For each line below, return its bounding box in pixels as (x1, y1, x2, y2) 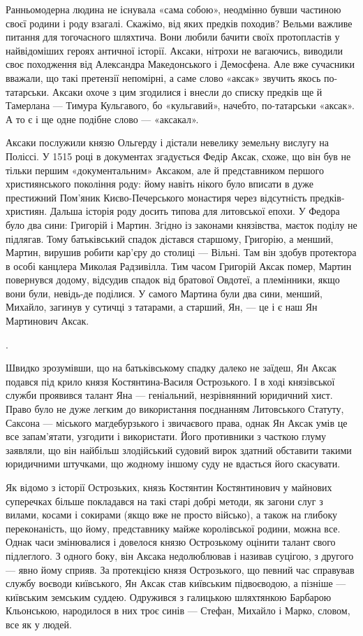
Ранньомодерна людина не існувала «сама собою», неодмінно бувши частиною (6, 2, 341, 16)
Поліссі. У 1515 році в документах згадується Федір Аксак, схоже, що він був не (6, 148, 351, 163)
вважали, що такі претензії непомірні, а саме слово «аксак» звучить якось (6, 70, 321, 85)
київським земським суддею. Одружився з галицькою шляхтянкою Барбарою (6, 589, 332, 604)
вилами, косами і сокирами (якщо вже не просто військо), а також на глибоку (6, 507, 338, 522)
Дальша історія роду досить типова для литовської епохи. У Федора (50, 204, 340, 218)
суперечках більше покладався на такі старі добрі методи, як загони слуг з (6, 493, 323, 508)
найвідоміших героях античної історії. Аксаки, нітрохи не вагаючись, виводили (6, 43, 343, 57)
